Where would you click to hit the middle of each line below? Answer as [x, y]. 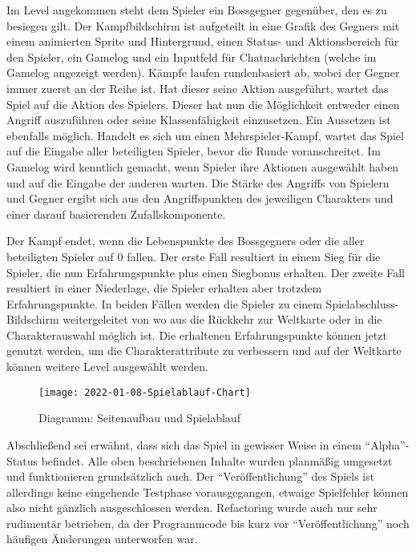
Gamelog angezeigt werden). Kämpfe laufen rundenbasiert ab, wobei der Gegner [203, 73]
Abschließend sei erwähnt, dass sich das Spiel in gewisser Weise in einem [184, 444]
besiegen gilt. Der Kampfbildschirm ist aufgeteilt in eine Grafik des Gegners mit [203, 25]
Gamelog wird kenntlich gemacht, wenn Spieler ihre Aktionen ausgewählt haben [203, 166]
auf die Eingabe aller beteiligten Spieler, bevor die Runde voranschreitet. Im [194, 151]
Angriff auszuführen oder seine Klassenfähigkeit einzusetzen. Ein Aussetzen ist [199, 120]
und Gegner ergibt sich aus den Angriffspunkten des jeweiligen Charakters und [200, 198]
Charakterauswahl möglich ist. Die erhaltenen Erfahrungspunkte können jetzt [197, 334]
